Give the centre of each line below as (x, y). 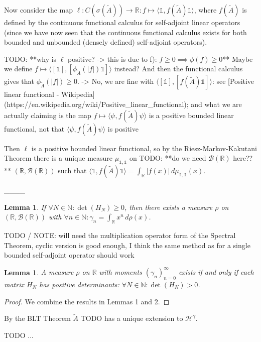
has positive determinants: (79, 284)
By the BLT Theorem (37, 318)
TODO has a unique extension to (132, 318)
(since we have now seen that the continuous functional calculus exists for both (125, 32)
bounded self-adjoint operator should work (69, 255)
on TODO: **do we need (168, 158)
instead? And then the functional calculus (178, 69)
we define (18, 69)
